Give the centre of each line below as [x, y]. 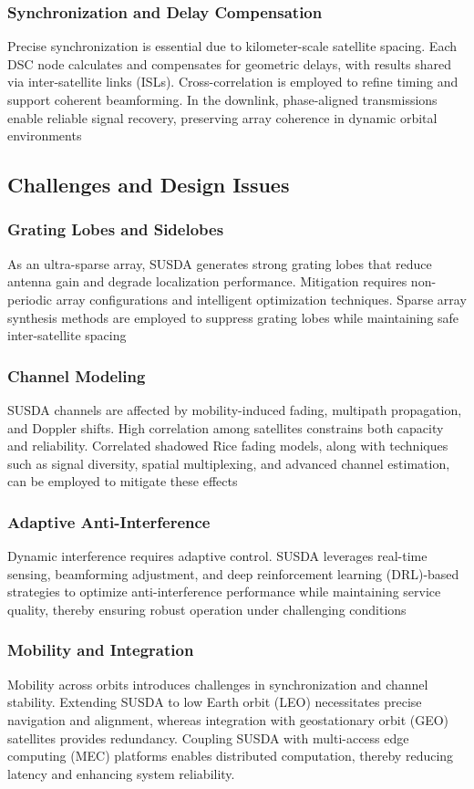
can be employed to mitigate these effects [123, 481]
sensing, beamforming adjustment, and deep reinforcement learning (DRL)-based [233, 573]
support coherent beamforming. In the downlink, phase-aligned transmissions [222, 99]
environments [45, 135]
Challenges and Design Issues [149, 185]
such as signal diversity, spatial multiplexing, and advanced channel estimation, [229, 463]
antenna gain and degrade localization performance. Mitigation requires [207, 281]
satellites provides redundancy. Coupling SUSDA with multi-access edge [208, 737]
